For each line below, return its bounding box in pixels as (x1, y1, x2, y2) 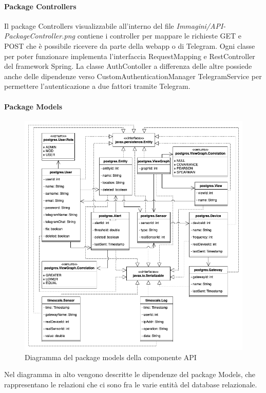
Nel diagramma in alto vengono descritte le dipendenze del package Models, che (4, 369, 256, 380)
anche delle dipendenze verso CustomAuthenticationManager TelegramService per (4, 70, 262, 81)
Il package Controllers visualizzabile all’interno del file (4, 20, 174, 31)
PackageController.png (4, 30, 75, 41)
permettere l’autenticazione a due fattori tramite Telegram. (4, 81, 191, 91)
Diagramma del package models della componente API (25, 351, 197, 362)
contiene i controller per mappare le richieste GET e (77, 30, 242, 41)
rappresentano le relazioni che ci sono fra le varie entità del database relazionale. (4, 379, 257, 389)
